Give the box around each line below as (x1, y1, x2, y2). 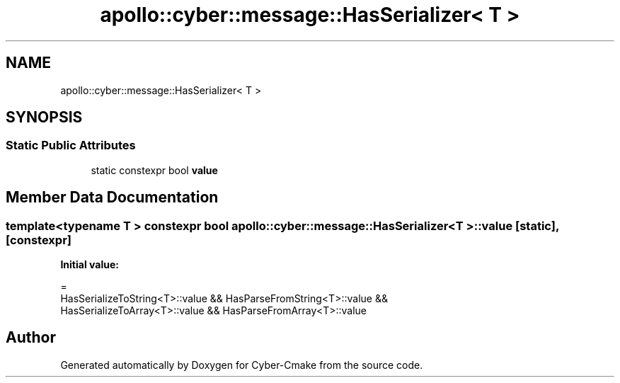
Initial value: (60, 258, 119, 271)
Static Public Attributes (6, 138, 136, 153)
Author (6, 328, 56, 347)
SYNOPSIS (6, 108, 83, 127)
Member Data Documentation (6, 188, 219, 207)
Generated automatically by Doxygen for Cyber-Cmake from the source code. (60, 358, 423, 371)
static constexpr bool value (91, 164, 218, 176)
